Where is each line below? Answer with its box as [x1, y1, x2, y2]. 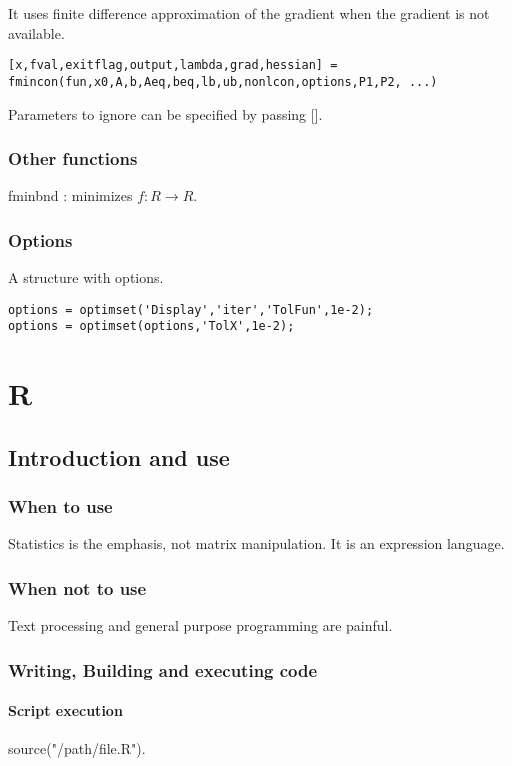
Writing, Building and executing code [8, 657, 318, 682]
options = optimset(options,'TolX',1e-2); [8, 319, 295, 334]
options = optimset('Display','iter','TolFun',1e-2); [8, 302, 374, 317]
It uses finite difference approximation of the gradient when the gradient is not [8, 3, 490, 23]
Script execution [8, 700, 123, 721]
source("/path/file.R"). [8, 738, 146, 759]
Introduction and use [8, 441, 230, 472]
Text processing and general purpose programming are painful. [8, 615, 393, 636]
